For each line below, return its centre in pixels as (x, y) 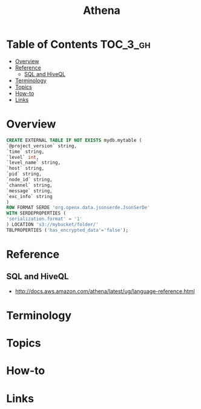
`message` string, (29, 191)
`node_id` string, (29, 179)
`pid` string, (24, 174)
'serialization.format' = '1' (44, 219)
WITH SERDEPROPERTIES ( (36, 213)
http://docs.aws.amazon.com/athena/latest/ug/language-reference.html (105, 291)
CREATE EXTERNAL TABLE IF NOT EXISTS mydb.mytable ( (74, 140)
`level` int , (23, 157)
